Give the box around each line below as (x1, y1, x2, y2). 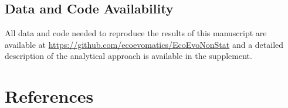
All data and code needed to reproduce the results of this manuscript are (5, 27, 267, 39)
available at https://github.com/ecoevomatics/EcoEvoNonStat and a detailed (5, 38, 284, 50)
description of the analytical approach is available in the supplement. (5, 50, 252, 62)
